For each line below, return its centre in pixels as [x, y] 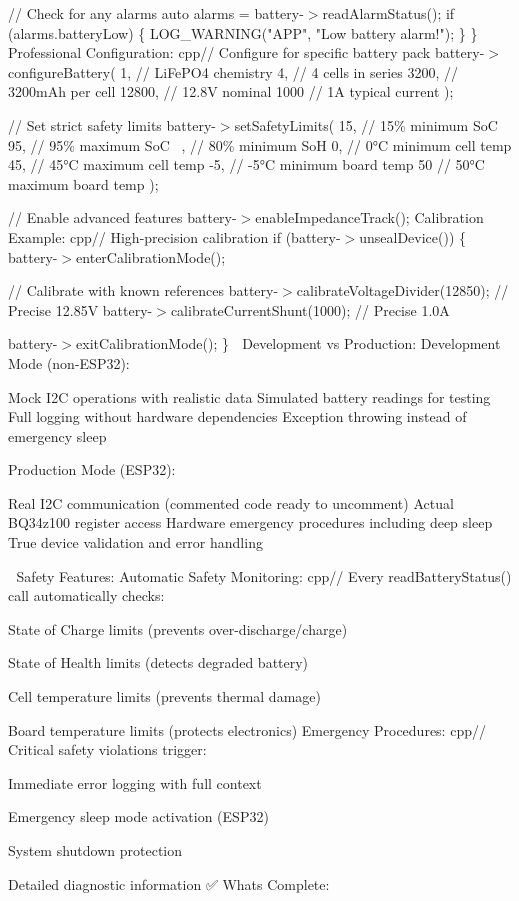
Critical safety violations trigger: [107, 749]
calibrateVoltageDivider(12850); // [402, 290]
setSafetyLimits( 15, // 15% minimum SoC [366, 124]
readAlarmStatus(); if [388, 13]
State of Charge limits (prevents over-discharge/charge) [178, 628]
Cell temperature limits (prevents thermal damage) [164, 696]
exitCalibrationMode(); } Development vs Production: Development [288, 343]
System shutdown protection [95, 850]
